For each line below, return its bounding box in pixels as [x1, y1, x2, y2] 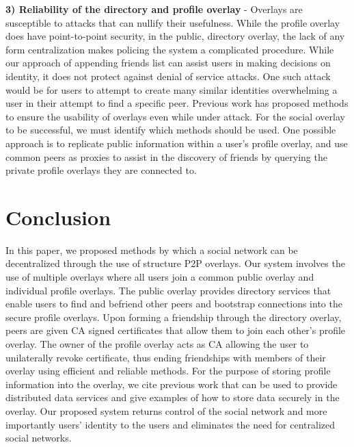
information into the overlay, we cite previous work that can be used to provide [5, 376, 338, 391]
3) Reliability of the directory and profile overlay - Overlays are [5, 2, 303, 16]
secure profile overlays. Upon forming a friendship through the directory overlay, [5, 309, 342, 324]
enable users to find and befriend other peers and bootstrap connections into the [5, 296, 342, 311]
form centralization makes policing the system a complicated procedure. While [5, 42, 334, 56]
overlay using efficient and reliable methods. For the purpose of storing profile [5, 363, 331, 378]
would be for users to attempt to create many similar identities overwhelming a [5, 82, 338, 97]
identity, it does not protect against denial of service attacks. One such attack [5, 68, 331, 83]
